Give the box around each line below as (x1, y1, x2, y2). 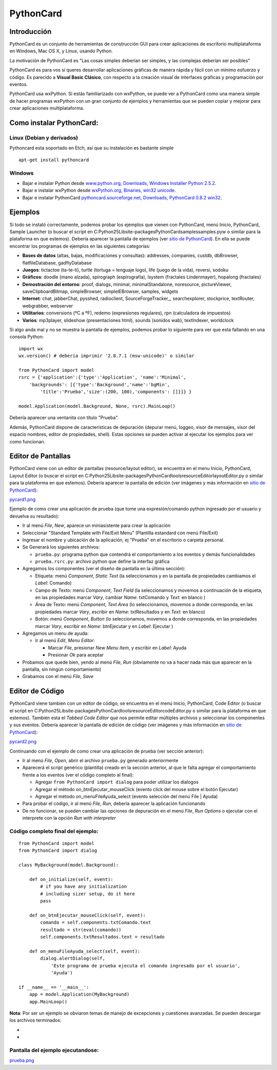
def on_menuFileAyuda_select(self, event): (29, 948, 141, 954)
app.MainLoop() (29, 999, 68, 1004)
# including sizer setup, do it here (40, 891, 135, 896)
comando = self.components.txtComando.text (40, 919, 151, 926)
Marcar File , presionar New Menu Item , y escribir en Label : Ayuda (48, 645, 187, 651)
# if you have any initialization (40, 884, 127, 890)
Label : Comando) (35, 580, 72, 586)
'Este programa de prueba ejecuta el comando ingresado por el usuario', (51, 963, 241, 968)
